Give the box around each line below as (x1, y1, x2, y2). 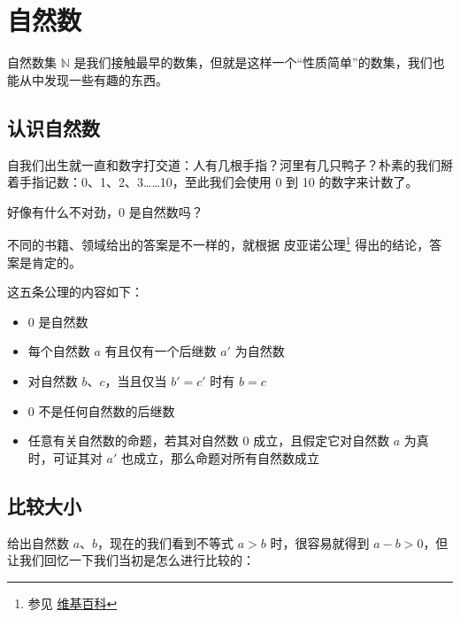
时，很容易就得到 (270, 533, 370, 552)
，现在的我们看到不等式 (97, 533, 234, 552)
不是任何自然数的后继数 (38, 401, 175, 420)
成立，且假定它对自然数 (253, 431, 390, 450)
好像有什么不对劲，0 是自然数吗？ (7, 202, 203, 220)
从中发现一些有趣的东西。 (19, 70, 168, 89)
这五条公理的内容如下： (7, 282, 143, 301)
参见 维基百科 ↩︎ (27, 593, 118, 612)
